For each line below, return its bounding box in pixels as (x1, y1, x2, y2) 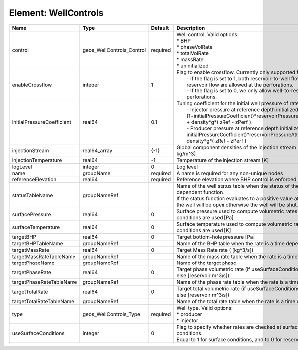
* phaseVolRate (176, 43, 213, 50)
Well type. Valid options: (176, 304, 233, 311)
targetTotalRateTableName (12, 298, 74, 305)
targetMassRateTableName (12, 253, 75, 260)
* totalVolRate (176, 50, 209, 57)
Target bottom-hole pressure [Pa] (176, 233, 255, 240)
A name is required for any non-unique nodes (176, 170, 283, 176)
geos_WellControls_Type (82, 311, 140, 318)
